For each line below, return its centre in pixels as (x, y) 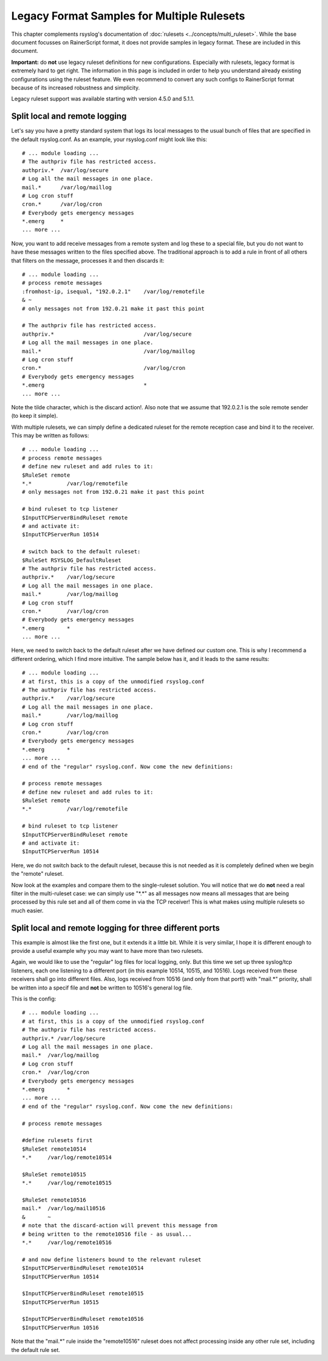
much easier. (27, 910)
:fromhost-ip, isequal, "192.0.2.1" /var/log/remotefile (113, 291)
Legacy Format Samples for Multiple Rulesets (128, 16)
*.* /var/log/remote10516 (67, 1242)
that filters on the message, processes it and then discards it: (88, 260)
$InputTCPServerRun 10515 (61, 1302)
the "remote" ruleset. (37, 874)
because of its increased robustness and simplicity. (76, 88)
